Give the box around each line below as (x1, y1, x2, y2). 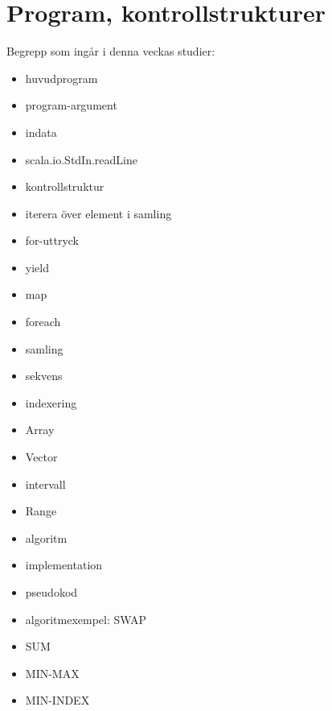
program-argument (25, 97, 117, 114)
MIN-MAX (25, 664, 80, 681)
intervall (25, 475, 66, 492)
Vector (25, 449, 58, 465)
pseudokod (25, 584, 78, 600)
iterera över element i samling (25, 205, 172, 221)
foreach (25, 313, 61, 330)
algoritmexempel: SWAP (25, 610, 147, 627)
